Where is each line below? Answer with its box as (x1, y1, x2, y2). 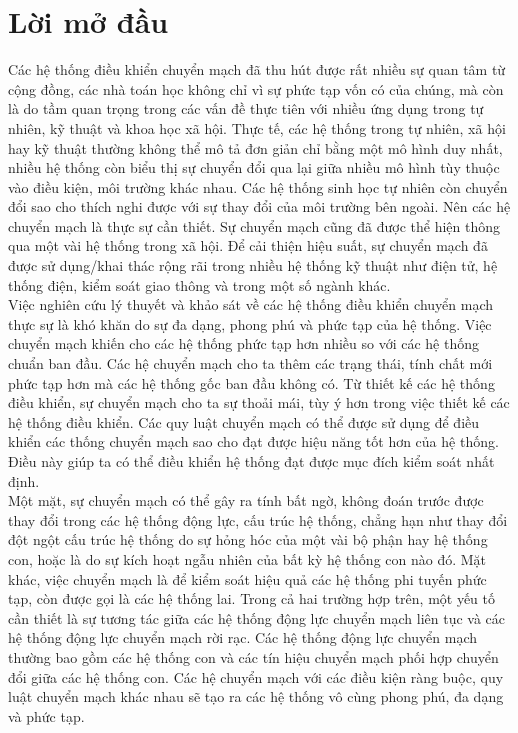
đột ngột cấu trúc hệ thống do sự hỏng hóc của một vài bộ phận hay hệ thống (8, 529, 488, 550)
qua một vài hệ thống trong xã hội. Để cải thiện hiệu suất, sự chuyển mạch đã (8, 235, 488, 256)
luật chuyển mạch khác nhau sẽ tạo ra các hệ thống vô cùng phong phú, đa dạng (8, 686, 504, 707)
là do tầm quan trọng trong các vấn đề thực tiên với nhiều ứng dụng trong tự (8, 98, 484, 119)
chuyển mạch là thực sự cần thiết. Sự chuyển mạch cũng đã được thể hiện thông (8, 215, 501, 236)
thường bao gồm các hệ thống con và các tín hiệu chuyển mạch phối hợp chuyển (8, 646, 499, 667)
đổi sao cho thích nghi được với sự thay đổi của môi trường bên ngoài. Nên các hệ (8, 196, 511, 217)
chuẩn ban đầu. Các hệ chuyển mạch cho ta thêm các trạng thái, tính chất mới (8, 353, 493, 374)
